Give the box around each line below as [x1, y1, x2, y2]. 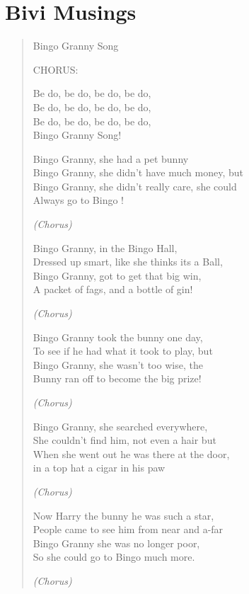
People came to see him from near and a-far [33, 522, 224, 537]
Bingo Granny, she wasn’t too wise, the [33, 357, 203, 372]
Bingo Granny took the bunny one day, [33, 329, 203, 344]
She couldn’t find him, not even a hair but [33, 433, 216, 447]
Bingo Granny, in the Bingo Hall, [33, 240, 178, 255]
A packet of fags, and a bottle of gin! [33, 282, 193, 297]
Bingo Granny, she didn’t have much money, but [33, 165, 243, 180]
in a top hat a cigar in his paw [33, 460, 166, 475]
